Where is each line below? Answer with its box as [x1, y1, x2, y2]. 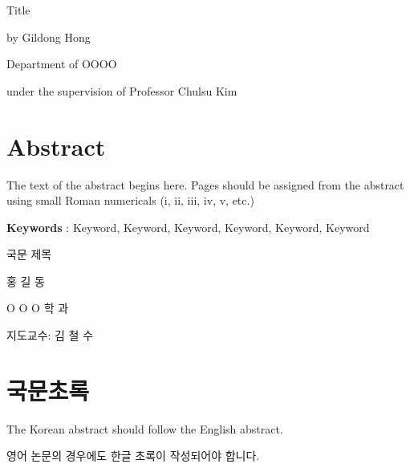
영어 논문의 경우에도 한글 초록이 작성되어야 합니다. [6, 447, 260, 464]
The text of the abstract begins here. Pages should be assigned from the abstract [6, 176, 404, 193]
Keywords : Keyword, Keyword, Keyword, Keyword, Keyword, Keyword [6, 218, 370, 235]
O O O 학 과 [6, 299, 69, 316]
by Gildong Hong [6, 28, 91, 45]
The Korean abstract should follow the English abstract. [6, 420, 283, 437]
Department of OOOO [6, 55, 117, 72]
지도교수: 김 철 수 [6, 327, 94, 344]
